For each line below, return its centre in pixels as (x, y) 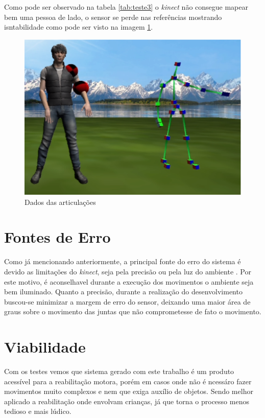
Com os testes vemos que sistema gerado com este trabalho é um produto (119, 371)
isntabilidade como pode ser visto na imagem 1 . (79, 27)
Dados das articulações (60, 202)
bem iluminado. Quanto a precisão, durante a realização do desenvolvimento (123, 292)
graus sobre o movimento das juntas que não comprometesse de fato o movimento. (133, 311)
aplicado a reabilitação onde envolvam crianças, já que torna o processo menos (127, 401)
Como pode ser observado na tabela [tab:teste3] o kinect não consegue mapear (126, 7)
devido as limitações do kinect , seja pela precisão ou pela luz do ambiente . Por (128, 272)
